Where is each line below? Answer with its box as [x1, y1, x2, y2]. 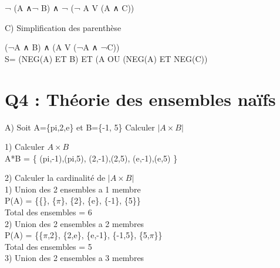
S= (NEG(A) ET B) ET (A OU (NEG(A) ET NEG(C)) [5, 52, 208, 64]
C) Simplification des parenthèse [5, 21, 122, 33]
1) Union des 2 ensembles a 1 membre [5, 183, 141, 195]
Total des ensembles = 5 [5, 240, 92, 252]
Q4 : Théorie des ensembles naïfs [5, 87, 276, 111]
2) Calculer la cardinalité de [5, 171, 106, 184]
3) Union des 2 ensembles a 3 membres [5, 252, 144, 264]
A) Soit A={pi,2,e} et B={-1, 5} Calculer [5, 121, 155, 133]
